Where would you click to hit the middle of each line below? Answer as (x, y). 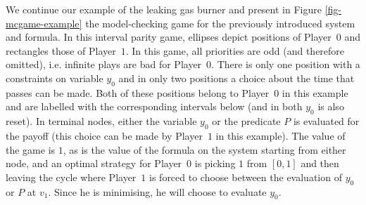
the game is (31, 149)
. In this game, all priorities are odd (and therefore (235, 50)
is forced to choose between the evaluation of (246, 177)
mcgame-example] (44, 23)
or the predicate (246, 121)
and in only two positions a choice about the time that (236, 78)
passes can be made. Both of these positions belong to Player (138, 92)
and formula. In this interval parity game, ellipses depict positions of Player (169, 37)
